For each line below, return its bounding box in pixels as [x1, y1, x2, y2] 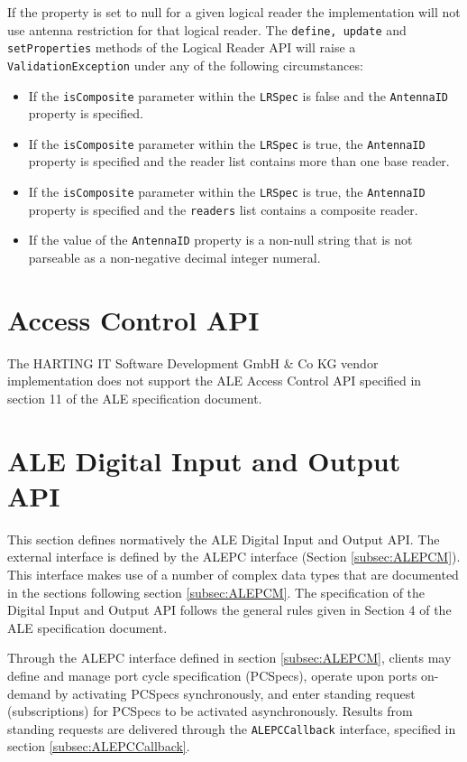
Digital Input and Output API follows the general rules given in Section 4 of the [7, 600, 452, 619]
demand [7, 683, 51, 702]
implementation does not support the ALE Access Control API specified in [7, 371, 422, 390]
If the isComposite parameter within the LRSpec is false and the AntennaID [28, 86, 448, 105]
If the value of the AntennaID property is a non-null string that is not [28, 230, 413, 249]
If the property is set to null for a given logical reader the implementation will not [7, 3, 461, 21]
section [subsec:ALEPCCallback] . [7, 737, 190, 756]
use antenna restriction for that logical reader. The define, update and [7, 20, 407, 39]
